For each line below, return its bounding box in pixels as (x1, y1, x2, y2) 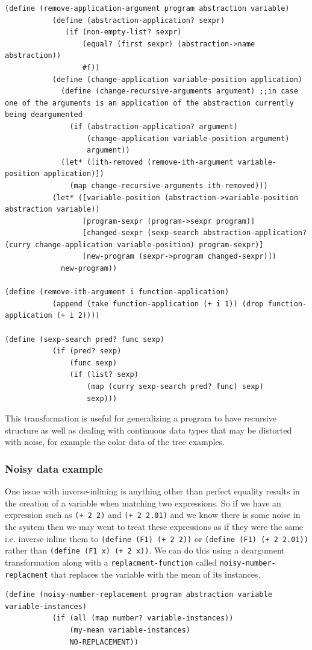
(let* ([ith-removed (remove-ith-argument (61, 157, 234, 166)
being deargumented (5, 110, 83, 119)
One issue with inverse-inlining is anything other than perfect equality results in (5, 485, 300, 497)
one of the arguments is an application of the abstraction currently (5, 98, 294, 107)
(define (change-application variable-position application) (52, 75, 302, 84)
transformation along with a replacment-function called (5, 555, 217, 568)
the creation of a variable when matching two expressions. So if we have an (5, 496, 281, 509)
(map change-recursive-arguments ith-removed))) (69, 181, 268, 190)
